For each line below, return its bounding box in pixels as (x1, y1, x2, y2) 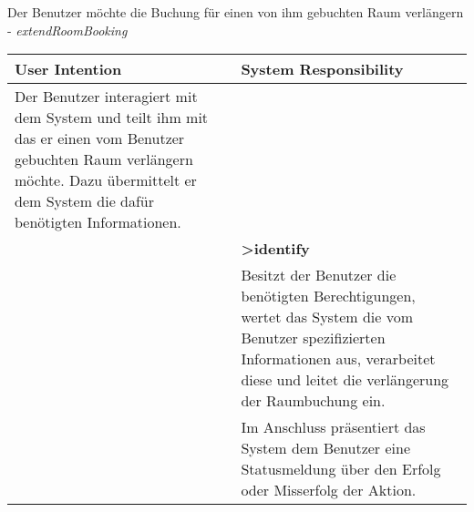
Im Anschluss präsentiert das (241, 416, 426, 438)
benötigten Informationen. (15, 211, 181, 233)
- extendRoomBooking (7, 20, 128, 39)
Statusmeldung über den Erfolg (241, 458, 441, 480)
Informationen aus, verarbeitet (241, 348, 436, 370)
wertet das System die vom (241, 306, 413, 328)
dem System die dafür (15, 190, 155, 212)
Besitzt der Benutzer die (241, 264, 397, 286)
